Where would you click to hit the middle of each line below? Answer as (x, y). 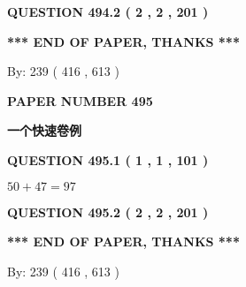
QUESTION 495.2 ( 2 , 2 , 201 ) (108, 211)
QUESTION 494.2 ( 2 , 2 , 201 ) (108, 11)
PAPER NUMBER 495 (80, 100)
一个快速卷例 (44, 130)
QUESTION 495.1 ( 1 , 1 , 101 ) (108, 159)
